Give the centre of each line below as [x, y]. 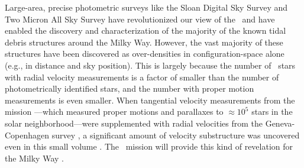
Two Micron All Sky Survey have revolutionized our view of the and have [140, 19]
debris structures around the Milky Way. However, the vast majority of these [144, 42]
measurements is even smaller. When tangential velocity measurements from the [150, 100]
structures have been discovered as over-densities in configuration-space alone [145, 54]
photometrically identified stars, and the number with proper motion [130, 88]
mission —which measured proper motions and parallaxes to [114, 112]
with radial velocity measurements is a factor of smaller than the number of [142, 77]
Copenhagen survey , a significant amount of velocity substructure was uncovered [152, 135]
